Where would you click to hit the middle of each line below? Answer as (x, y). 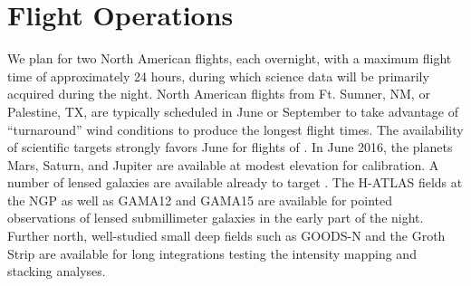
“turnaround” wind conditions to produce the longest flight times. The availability (235, 129)
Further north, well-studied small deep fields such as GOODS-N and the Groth (226, 236)
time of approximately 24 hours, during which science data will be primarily (218, 76)
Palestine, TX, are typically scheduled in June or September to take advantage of (233, 111)
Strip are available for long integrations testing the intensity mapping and (212, 253)
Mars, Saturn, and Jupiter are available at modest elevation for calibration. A (223, 164)
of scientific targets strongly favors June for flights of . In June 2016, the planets (230, 147)
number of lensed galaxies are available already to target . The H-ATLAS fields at (235, 182)
